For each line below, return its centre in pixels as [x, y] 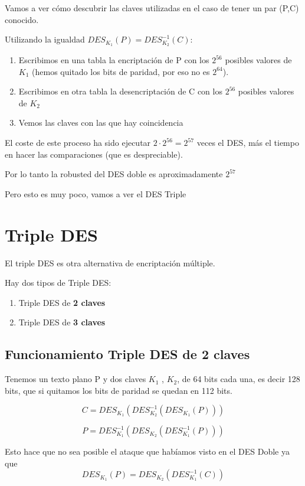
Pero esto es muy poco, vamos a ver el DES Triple [96, 193]
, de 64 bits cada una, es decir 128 [239, 379]
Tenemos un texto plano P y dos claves [76, 379]
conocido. [22, 19]
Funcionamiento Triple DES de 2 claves [127, 354]
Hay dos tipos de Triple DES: [58, 283]
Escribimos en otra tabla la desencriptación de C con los [120, 91]
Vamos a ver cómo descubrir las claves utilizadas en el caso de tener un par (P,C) [152, 8]
